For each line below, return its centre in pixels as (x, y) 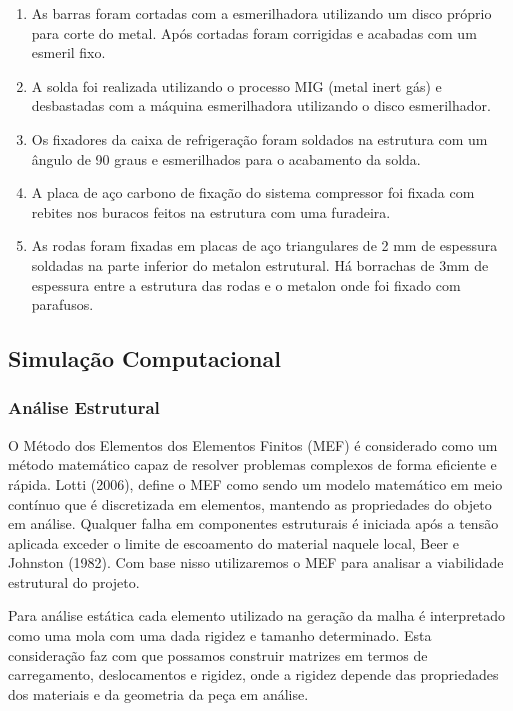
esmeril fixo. (68, 52)
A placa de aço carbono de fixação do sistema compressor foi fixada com (253, 192)
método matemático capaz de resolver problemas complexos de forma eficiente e (252, 464)
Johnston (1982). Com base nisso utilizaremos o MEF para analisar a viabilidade (256, 562)
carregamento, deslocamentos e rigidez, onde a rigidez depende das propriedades (253, 674)
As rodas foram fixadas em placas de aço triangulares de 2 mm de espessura (264, 245)
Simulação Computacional (144, 358)
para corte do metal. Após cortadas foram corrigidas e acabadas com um (254, 32)
